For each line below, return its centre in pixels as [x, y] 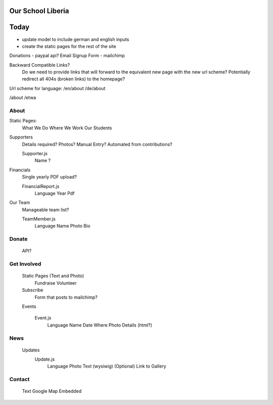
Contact [19, 379]
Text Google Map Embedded [52, 391]
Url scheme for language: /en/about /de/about [57, 88]
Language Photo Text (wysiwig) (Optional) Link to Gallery [107, 366]
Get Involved [25, 264]
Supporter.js [35, 153]
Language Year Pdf [55, 193]
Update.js [45, 359]
